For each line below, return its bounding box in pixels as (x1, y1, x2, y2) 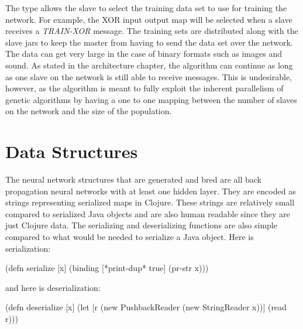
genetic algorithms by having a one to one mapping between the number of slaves (5, 93, 297, 105)
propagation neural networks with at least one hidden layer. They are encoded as (5, 184, 296, 197)
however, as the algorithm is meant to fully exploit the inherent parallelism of (5, 82, 284, 94)
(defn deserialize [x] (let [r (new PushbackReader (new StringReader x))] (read (5, 301, 287, 313)
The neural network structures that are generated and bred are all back (5, 173, 261, 186)
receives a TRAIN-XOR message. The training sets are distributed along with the (5, 25, 298, 37)
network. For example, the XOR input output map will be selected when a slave (5, 13, 292, 25)
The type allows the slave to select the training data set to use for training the (5, 2, 287, 13)
